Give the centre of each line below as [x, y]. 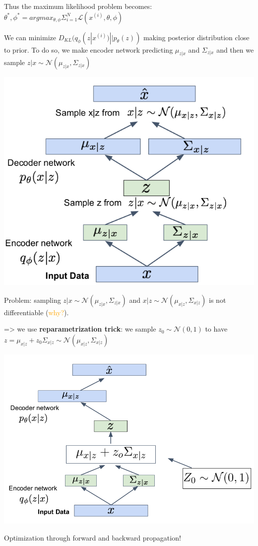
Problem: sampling [32, 300]
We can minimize [30, 37]
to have [216, 329]
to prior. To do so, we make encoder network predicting [89, 49]
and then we [235, 49]
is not [218, 300]
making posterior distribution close [196, 37]
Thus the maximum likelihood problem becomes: [78, 6]
